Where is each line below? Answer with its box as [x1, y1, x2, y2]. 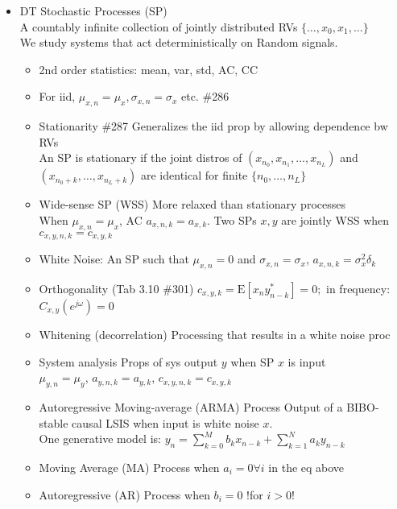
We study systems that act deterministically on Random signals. [19, 34, 338, 51]
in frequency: [326, 280, 391, 296]
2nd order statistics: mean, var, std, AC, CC [39, 60, 258, 77]
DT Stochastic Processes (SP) [19, 2, 167, 19]
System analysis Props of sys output [39, 353, 218, 370]
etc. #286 [181, 88, 230, 105]
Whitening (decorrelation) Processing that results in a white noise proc [39, 326, 391, 342]
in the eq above [268, 458, 345, 475]
